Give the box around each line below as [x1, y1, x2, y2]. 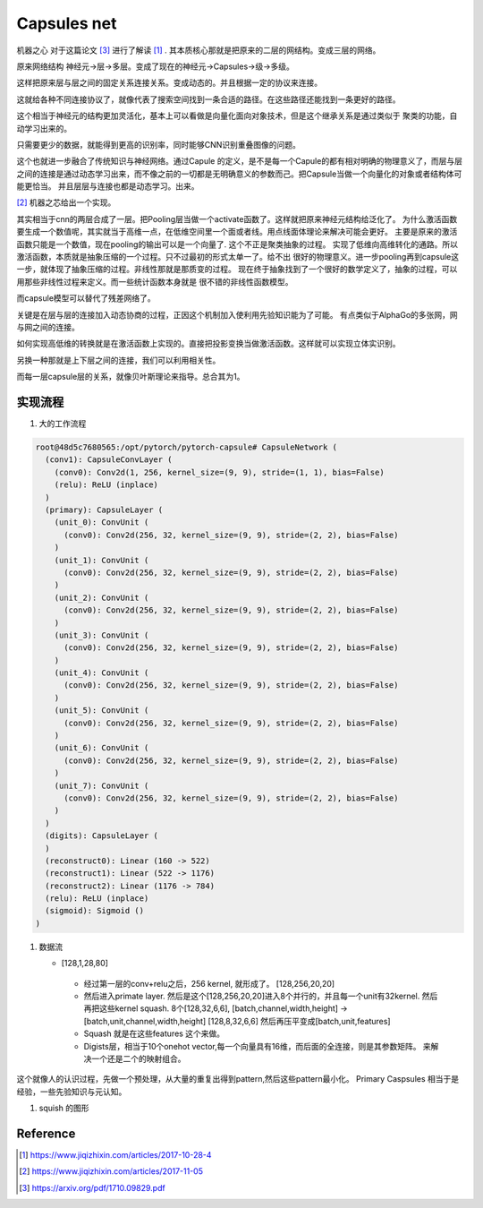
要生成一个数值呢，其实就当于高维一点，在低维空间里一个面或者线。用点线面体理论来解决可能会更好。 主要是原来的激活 [16, 227, 458, 237]
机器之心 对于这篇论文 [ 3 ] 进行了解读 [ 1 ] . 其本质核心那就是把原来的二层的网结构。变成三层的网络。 [16, 45, 381, 56]
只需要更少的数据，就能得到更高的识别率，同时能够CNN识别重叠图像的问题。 [16, 139, 301, 150]
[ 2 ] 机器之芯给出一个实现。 [16, 197, 116, 208]
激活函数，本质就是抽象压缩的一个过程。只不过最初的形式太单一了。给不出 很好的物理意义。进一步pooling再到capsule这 [16, 252, 460, 262]
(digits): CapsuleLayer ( [45, 831, 158, 841]
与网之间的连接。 [16, 321, 80, 332]
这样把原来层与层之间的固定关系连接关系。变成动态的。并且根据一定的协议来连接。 [16, 77, 322, 89]
